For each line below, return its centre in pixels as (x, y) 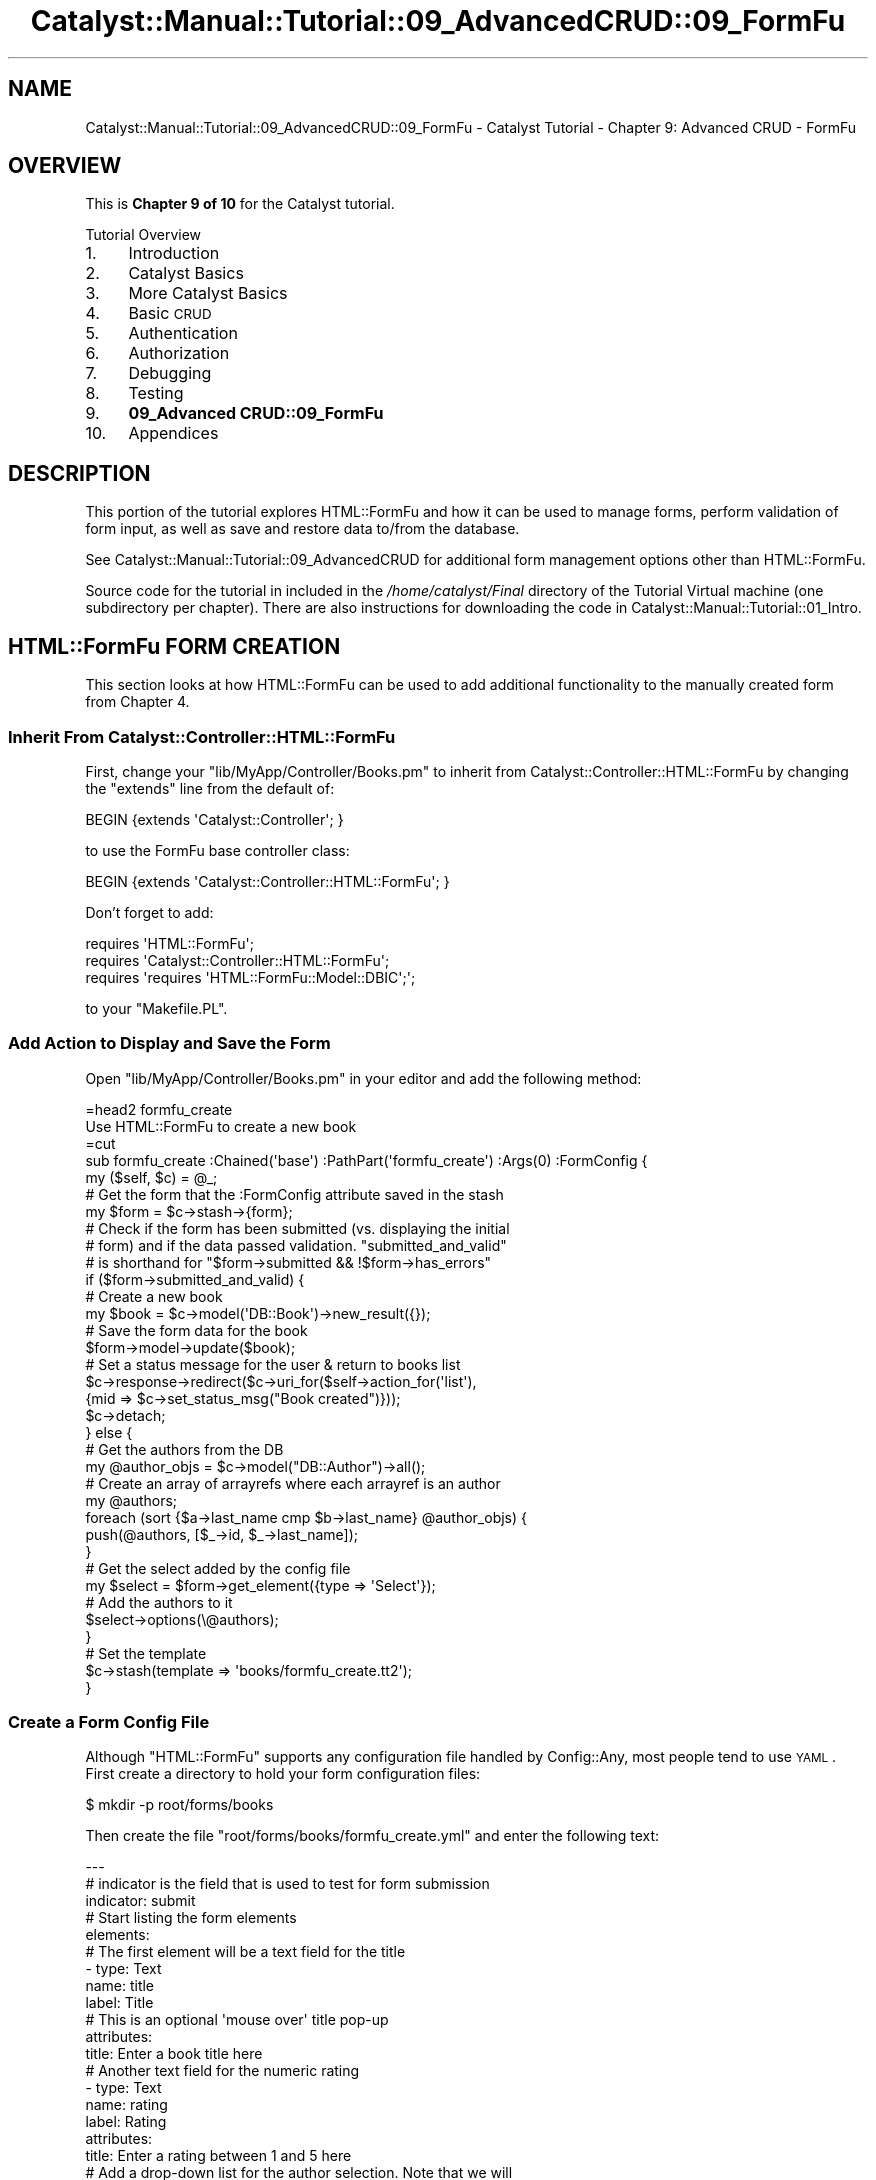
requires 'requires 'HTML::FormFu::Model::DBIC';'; (250, 977)
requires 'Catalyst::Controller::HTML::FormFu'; (237, 960)
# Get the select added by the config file (218, 1568)
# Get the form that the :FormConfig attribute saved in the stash (294, 1194)
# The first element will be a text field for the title (245, 1952)
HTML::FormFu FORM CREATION (174, 646)
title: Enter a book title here (174, 2054)
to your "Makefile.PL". (156, 1008)
